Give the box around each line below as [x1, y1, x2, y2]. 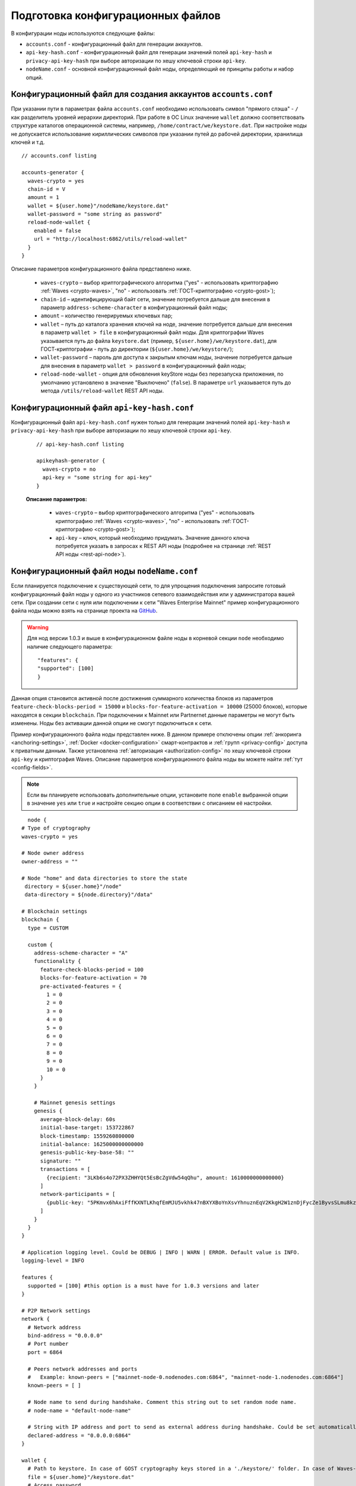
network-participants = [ [40, 1191, 116, 1198]
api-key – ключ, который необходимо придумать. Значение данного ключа [55, 534, 250, 541]
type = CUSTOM [27, 924, 69, 931]
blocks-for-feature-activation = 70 [40, 975, 147, 981]
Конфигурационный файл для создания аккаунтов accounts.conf [11, 89, 273, 99]
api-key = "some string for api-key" [42, 474, 152, 481]
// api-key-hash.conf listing [36, 440, 125, 448]
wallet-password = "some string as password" [27, 211, 163, 218]
